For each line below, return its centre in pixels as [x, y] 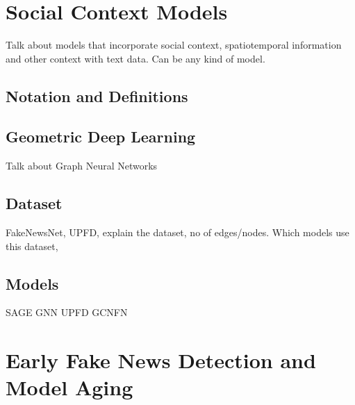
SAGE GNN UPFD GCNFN [67, 312]
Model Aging [69, 387]
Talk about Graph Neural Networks [82, 166]
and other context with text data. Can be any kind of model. [135, 58]
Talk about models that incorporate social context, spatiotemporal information [174, 45]
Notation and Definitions [97, 96]
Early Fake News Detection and [161, 360]
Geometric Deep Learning [101, 137]
